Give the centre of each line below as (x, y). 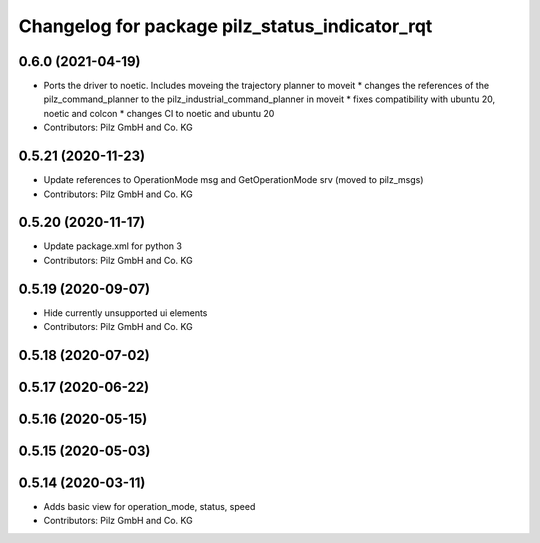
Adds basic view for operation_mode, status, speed (149, 507)
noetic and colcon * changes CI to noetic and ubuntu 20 (159, 113)
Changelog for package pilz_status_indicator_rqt (225, 26)
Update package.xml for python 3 (112, 246)
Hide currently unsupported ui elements (125, 312)
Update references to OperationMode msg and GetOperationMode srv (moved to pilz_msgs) (233, 180)
